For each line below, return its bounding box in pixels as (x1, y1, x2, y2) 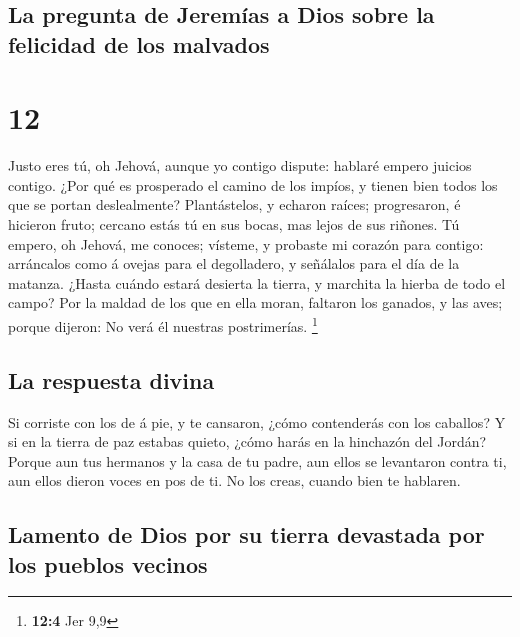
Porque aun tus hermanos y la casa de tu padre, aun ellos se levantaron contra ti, (8, 450, 507, 471)
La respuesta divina (8, 364, 215, 395)
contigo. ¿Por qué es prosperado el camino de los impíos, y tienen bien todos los (8, 174, 498, 195)
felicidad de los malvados (8, 28, 270, 59)
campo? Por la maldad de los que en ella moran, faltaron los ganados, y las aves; (8, 292, 503, 313)
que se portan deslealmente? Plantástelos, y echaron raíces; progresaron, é (8, 194, 461, 215)
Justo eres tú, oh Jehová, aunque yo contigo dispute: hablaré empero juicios (8, 155, 472, 176)
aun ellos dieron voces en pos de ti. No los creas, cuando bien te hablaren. (8, 470, 461, 491)
